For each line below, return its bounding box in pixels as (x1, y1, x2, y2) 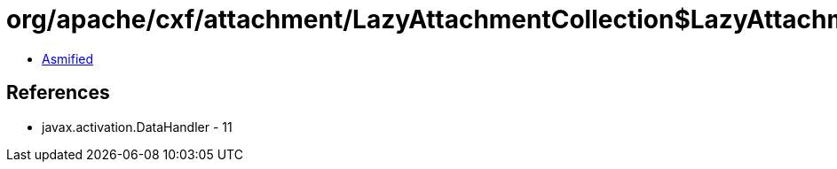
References (6, 81, 110, 104)
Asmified (42, 50, 94, 66)
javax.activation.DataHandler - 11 (42, 119, 233, 134)
